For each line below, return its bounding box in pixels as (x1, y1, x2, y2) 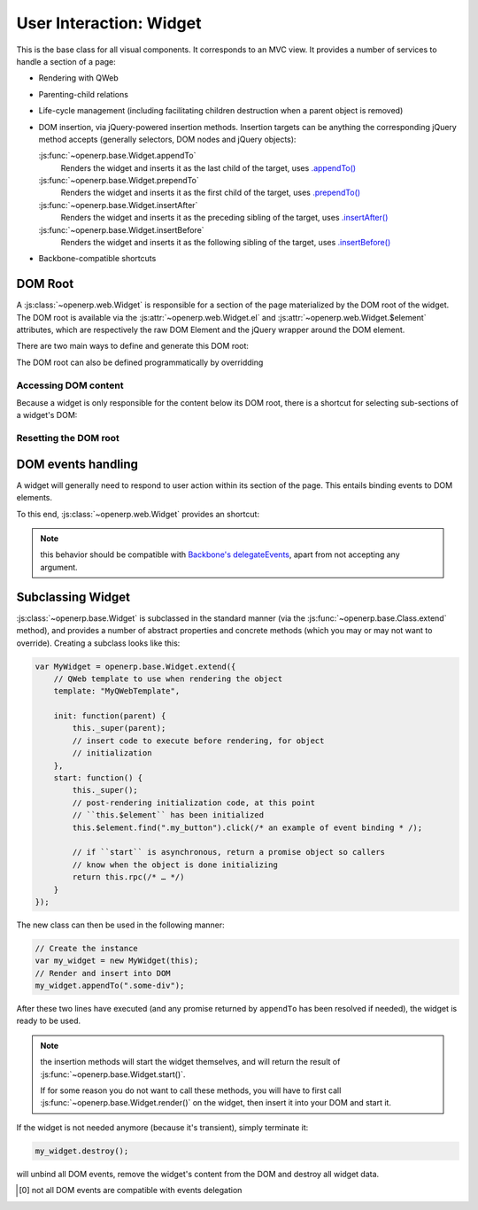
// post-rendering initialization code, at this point (72, 797, 316, 808)
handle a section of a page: (16, 56, 117, 66)
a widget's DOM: (16, 410, 78, 421)
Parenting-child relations (38, 89, 128, 99)
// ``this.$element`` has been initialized (72, 811, 265, 820)
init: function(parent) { (53, 711, 166, 721)
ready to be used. (16, 1015, 81, 1027)
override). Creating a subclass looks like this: (16, 638, 181, 648)
